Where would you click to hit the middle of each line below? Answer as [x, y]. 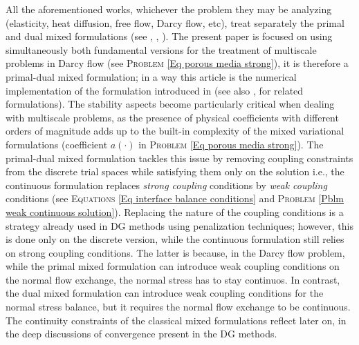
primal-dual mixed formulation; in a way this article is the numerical [151, 76]
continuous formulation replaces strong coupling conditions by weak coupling [166, 185]
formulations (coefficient [57, 144]
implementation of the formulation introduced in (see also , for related [155, 90]
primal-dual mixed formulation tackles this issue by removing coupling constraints [179, 158]
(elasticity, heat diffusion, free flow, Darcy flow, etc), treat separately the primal [175, 22]
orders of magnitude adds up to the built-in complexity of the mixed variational [175, 131]
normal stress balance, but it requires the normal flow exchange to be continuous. [178, 307]
